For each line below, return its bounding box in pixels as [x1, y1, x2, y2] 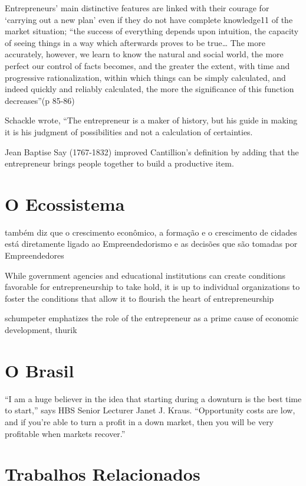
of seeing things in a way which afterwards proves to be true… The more [5, 36, 265, 48]
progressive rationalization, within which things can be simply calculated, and [5, 71, 286, 83]
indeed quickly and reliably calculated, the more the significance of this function [5, 83, 294, 95]
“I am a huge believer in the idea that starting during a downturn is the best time [5, 392, 302, 405]
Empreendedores [5, 249, 64, 262]
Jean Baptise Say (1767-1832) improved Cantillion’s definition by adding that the [5, 145, 299, 158]
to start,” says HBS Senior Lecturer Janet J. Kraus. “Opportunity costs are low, [5, 404, 295, 416]
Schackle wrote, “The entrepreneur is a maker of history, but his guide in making [5, 114, 298, 126]
